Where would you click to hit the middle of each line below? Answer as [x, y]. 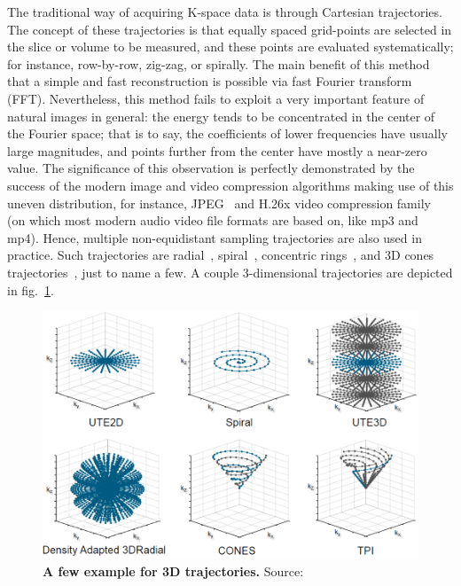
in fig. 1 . [31, 289]
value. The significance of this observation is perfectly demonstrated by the [211, 168]
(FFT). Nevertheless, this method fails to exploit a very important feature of [216, 98]
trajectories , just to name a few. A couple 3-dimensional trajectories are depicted [230, 272]
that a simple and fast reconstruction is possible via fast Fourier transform [210, 81]
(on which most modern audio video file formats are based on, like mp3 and [213, 220]
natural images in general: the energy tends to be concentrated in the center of [221, 116]
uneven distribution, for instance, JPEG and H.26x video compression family [219, 203]
